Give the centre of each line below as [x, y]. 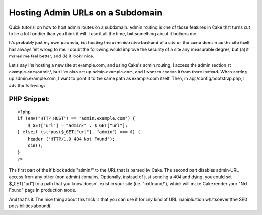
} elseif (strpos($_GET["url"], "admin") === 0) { [79, 132]
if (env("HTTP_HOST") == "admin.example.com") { [76, 119]
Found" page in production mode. [43, 190]
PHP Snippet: [30, 99]
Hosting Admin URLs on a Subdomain [86, 13]
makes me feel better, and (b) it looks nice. [52, 56]
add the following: [27, 85]
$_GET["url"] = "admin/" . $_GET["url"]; [78, 125]
